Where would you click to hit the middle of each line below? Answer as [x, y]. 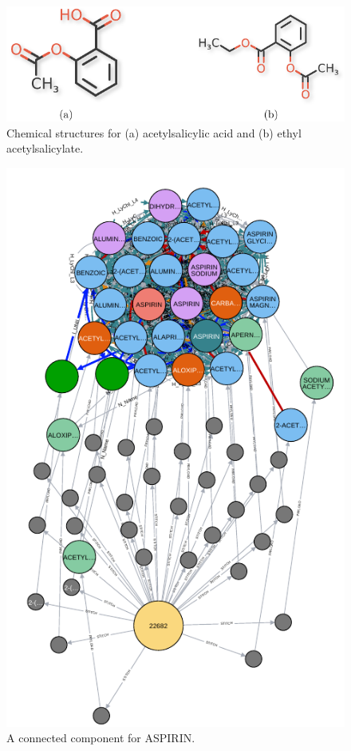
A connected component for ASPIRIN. [101, 738]
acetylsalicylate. [45, 148]
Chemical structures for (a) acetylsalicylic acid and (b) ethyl [154, 132]
